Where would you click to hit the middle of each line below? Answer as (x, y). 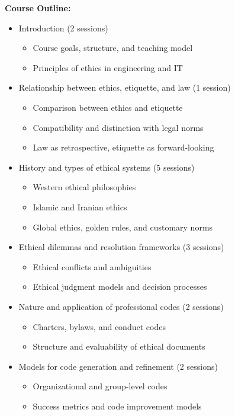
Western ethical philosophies (84, 187)
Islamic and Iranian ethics (80, 207)
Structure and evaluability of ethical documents (119, 346)
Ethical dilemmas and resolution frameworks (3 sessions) (121, 247)
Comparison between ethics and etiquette (108, 107)
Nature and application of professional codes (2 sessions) (121, 306)
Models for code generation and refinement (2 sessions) (118, 366)
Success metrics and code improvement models (117, 406)
